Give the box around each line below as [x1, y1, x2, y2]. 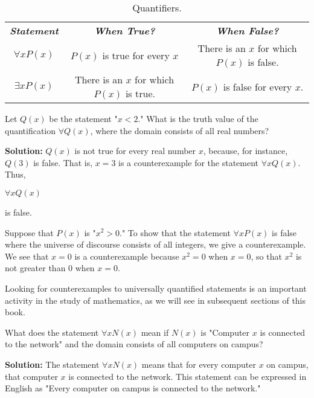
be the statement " [49, 112, 118, 124]
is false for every [223, 79, 292, 94]
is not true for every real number [74, 144, 196, 157]
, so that [251, 249, 282, 262]
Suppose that [5, 226, 54, 239]
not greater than [5, 262, 66, 274]
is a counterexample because [74, 249, 179, 262]
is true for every [102, 48, 170, 62]
